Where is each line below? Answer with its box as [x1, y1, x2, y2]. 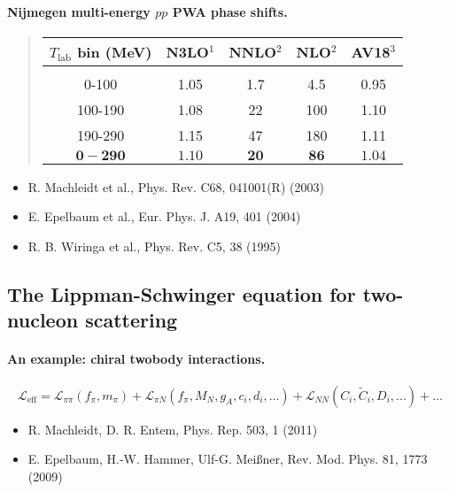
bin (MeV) [77, 41, 152, 62]
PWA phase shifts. [172, 2, 288, 20]
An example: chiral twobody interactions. [7, 350, 266, 368]
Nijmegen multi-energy [7, 2, 151, 20]
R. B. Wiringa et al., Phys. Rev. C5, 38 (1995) [27, 236, 281, 255]
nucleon [7, 306, 79, 334]
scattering [85, 306, 178, 334]
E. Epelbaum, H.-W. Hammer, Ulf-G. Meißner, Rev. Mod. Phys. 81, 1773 [27, 450, 428, 468]
